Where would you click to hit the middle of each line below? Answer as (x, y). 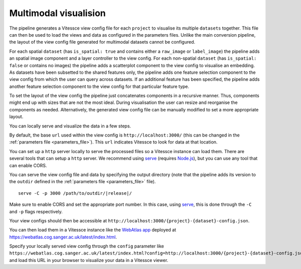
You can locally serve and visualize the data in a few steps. (70, 126)
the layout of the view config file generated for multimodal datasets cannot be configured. (102, 42)
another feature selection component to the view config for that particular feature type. (99, 86)
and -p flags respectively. (36, 211)
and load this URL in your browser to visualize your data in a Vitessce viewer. (89, 260)
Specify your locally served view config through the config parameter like (87, 246)
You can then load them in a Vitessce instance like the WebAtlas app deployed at (93, 230)
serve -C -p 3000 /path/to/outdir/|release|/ (75, 193)
